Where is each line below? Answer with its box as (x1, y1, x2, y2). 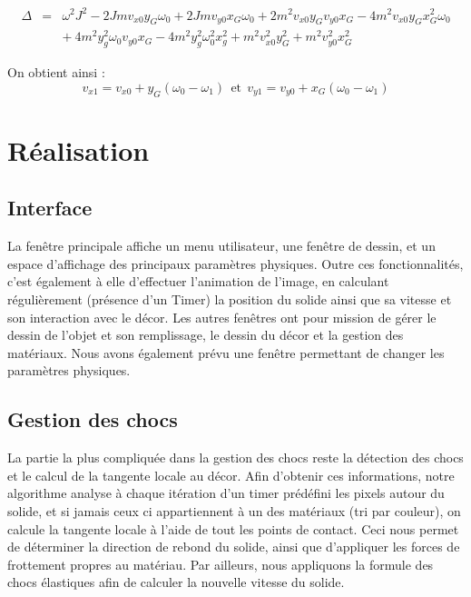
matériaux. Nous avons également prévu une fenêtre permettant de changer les (7, 343, 445, 362)
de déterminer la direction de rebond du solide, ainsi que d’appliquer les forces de (7, 537, 460, 556)
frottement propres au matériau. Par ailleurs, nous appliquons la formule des (7, 554, 434, 573)
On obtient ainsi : (7, 63, 105, 82)
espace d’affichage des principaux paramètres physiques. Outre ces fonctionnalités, (7, 254, 464, 273)
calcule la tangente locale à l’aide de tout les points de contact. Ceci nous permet (7, 519, 459, 538)
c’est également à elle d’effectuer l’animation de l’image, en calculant (7, 272, 389, 291)
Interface (7, 194, 93, 222)
